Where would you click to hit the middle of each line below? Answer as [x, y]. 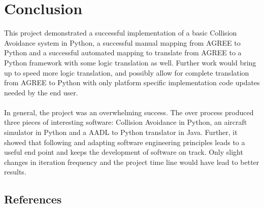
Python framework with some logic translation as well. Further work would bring [130, 62]
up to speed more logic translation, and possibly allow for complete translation [127, 72]
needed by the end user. [41, 92]
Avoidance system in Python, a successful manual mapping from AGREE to [122, 42]
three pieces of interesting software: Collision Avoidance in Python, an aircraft [126, 122]
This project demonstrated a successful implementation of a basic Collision [121, 33]
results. [15, 172]
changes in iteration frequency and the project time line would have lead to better [132, 162]
